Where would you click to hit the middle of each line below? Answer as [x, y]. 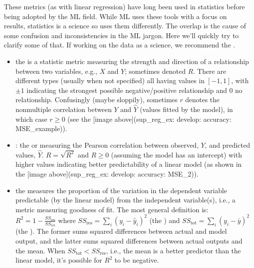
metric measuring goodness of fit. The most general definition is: [112, 209]
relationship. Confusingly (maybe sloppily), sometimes [96, 100]
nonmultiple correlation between [63, 109]
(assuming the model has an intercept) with [177, 154]
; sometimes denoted [155, 71]
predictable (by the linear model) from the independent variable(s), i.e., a [126, 200]
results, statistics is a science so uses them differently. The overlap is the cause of [125, 26]
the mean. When [40, 250]
